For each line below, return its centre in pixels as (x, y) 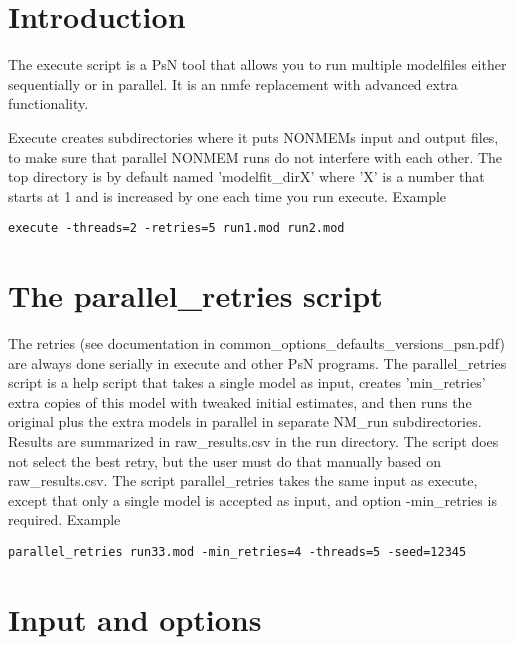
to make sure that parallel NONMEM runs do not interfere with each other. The (255, 156)
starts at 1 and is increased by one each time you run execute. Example (227, 195)
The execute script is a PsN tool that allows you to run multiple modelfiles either (257, 64)
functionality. (48, 103)
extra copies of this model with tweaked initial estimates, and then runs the (240, 401)
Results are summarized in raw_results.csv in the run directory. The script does (253, 441)
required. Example (64, 519)
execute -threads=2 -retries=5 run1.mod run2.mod (176, 228)
